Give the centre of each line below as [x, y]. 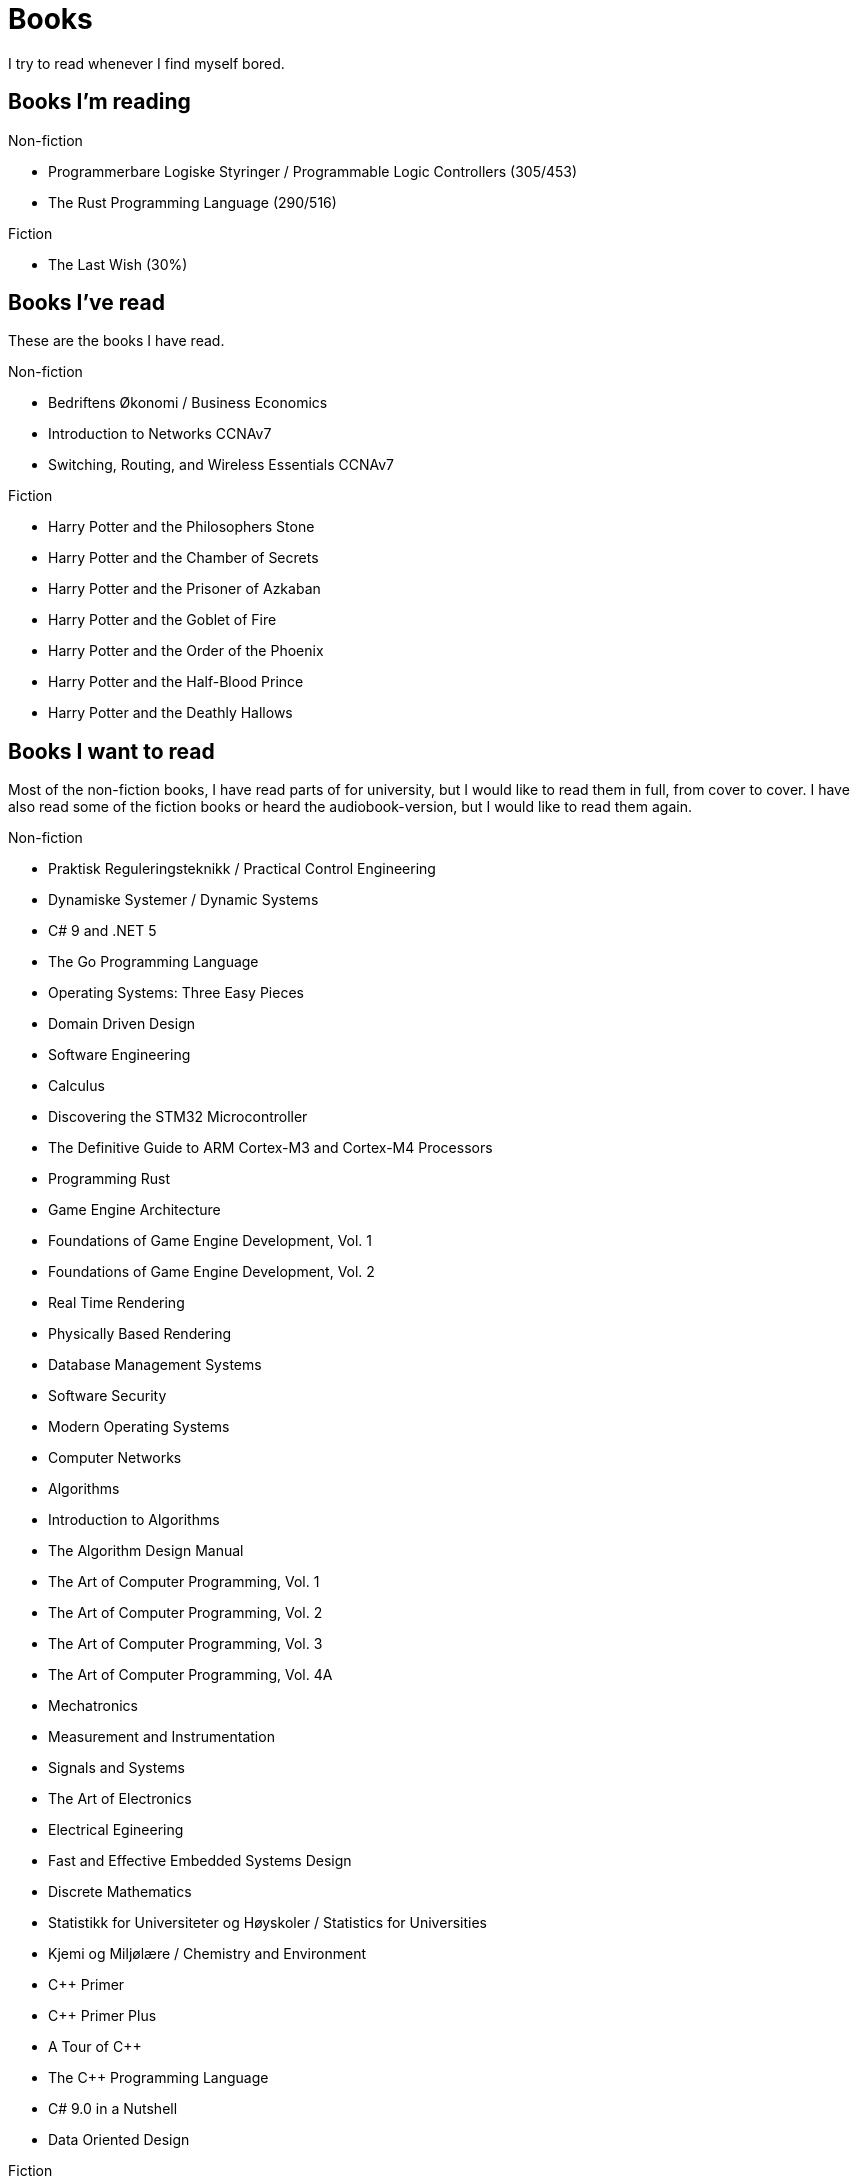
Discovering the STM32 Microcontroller [178, 1117]
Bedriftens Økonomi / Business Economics [188, 403]
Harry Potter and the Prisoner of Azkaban [184, 589]
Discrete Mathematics [120, 1892]
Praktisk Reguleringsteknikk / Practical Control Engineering [242, 869]
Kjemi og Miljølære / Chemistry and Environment [207, 1954]
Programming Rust [109, 1179]
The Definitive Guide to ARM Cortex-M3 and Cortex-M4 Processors [270, 1148]
